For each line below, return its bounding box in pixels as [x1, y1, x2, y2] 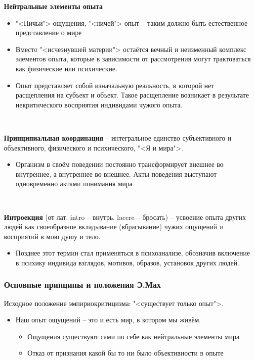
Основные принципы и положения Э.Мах [4, 278, 161, 291]
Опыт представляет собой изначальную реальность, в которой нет [15, 80, 214, 90]
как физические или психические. [15, 63, 118, 73]
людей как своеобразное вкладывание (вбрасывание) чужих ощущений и [4, 221, 223, 232]
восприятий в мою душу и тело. [4, 231, 101, 241]
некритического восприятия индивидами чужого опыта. [15, 99, 183, 109]
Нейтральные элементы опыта [4, 1, 103, 11]
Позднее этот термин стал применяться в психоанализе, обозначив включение [15, 248, 250, 258]
